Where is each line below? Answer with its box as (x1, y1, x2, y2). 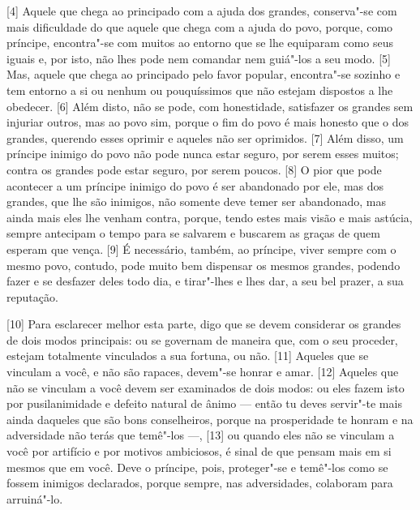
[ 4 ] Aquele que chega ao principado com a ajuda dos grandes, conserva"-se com (6, 2, 397, 19)
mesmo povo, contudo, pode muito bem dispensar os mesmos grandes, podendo (6, 256, 401, 273)
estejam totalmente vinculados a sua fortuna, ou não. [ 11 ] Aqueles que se (6, 347, 369, 364)
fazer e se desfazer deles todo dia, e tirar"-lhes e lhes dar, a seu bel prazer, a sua (6, 272, 404, 289)
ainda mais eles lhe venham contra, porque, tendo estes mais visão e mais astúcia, (6, 208, 413, 225)
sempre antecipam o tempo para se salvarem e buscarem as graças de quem (6, 225, 380, 242)
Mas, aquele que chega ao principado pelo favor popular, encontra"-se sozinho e (6, 66, 401, 83)
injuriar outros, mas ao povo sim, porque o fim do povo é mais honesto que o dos (6, 114, 409, 131)
